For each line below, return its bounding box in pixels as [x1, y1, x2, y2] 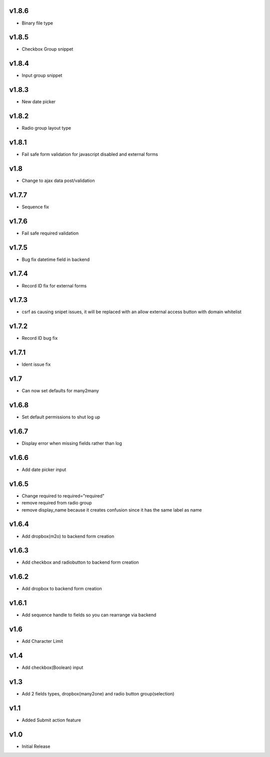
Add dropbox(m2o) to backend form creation [21, 533, 114, 539]
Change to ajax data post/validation [21, 177, 95, 183]
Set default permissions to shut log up [21, 414, 100, 420]
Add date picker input [21, 466, 66, 472]
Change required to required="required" [21, 492, 104, 498]
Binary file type [21, 20, 53, 26]
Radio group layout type [21, 125, 71, 131]
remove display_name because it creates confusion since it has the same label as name [21, 507, 202, 513]
